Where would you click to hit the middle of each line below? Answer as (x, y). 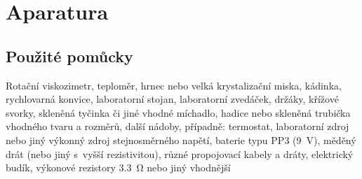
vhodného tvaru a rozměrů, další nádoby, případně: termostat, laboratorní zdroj (177, 126)
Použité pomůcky (69, 56)
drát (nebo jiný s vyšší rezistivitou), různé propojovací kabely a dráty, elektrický (180, 153)
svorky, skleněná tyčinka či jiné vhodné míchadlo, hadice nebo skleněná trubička (178, 112)
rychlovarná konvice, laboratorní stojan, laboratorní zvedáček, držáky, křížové (172, 99)
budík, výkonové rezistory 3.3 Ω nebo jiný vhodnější (118, 167)
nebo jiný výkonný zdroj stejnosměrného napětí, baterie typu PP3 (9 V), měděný (181, 139)
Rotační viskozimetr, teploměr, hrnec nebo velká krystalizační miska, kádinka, (174, 85)
